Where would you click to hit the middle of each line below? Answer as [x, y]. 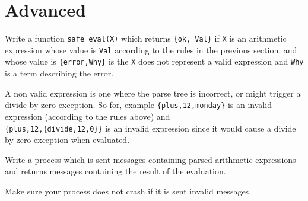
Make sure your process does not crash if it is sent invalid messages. [128, 191]
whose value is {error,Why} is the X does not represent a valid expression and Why [154, 61]
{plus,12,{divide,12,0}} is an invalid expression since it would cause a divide [150, 128]
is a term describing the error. [59, 73]
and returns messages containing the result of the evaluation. [115, 171]
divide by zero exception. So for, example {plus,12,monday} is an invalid [138, 105]
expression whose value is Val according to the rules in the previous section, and [151, 50]
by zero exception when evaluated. [67, 140]
